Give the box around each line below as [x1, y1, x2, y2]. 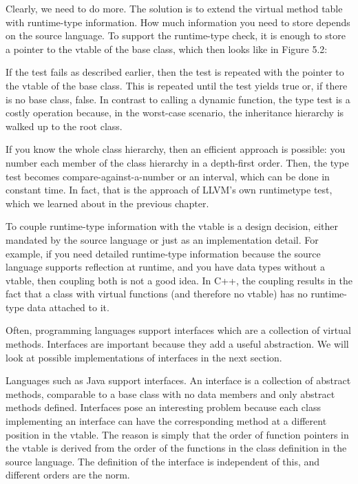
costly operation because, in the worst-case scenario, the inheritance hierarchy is [6, 105, 344, 120]
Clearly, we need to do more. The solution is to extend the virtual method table [6, 1, 343, 15]
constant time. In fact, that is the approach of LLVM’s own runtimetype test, [6, 182, 333, 197]
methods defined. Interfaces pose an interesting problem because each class [6, 400, 321, 414]
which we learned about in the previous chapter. [6, 196, 209, 210]
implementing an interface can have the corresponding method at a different [6, 414, 327, 428]
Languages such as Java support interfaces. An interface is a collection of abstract [6, 373, 351, 388]
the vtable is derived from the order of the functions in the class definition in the [6, 441, 347, 455]
